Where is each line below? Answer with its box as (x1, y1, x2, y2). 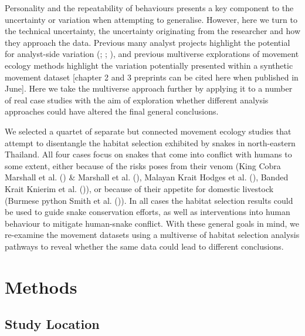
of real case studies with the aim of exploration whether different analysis (5, 93, 269, 106)
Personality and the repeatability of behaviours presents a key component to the (5, 2, 294, 14)
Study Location (5, 315, 100, 333)
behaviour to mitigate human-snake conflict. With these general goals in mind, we (5, 217, 299, 229)
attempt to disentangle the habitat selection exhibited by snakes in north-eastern (5, 136, 296, 149)
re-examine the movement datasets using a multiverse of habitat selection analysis (5, 229, 300, 241)
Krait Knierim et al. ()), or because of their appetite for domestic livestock (5, 182, 274, 194)
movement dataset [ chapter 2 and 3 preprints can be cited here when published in (5, 70, 299, 83)
